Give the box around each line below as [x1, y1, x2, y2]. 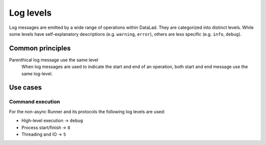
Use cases [9, 83, 42, 92]
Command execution [9, 98, 60, 105]
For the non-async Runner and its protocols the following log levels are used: [9, 108, 166, 115]
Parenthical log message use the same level [9, 57, 99, 63]
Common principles [9, 44, 71, 52]
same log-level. [21, 71, 53, 76]
